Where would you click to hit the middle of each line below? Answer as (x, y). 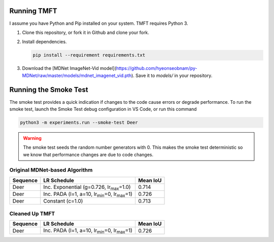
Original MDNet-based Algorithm (51, 170)
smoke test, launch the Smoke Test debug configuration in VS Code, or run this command (103, 109)
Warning (32, 138)
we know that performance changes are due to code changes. (88, 154)
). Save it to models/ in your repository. (172, 75)
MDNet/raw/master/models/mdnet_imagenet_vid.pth (77, 75)
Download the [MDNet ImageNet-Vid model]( (69, 68)
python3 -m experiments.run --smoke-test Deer (79, 122)
